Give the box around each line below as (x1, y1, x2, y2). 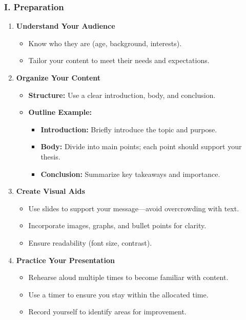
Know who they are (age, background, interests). (28, 37, 182, 48)
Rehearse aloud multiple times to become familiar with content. (28, 272, 229, 283)
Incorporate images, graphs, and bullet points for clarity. (28, 220, 207, 231)
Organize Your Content (16, 72, 101, 83)
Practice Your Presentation (16, 254, 115, 265)
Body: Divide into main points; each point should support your (40, 141, 242, 152)
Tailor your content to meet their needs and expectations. (28, 55, 210, 66)
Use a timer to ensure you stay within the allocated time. (28, 289, 209, 299)
